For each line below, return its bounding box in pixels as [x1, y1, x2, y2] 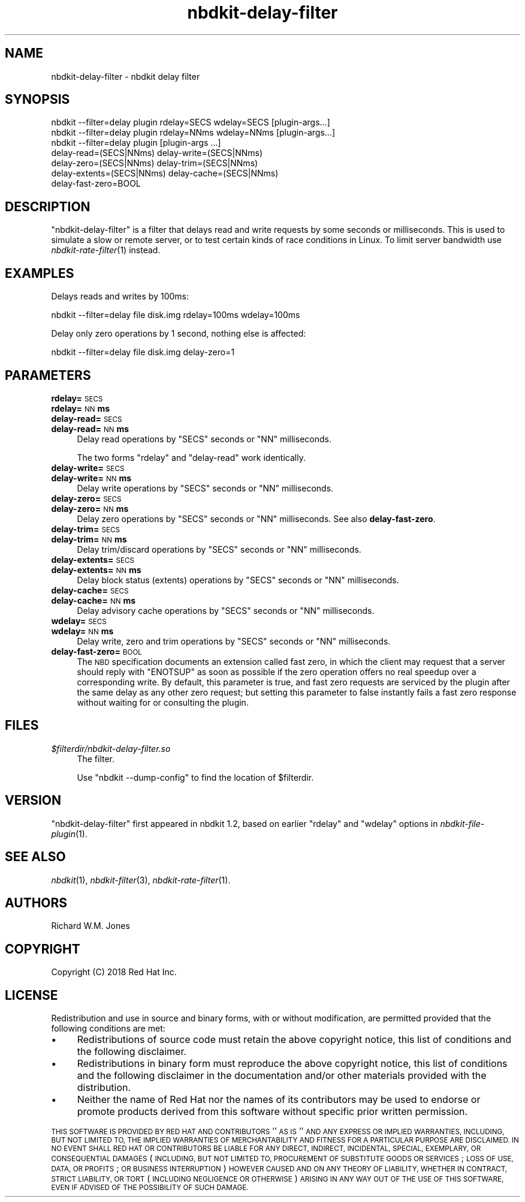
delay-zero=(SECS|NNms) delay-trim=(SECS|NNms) [51, 158, 258, 169]
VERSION [5, 793, 62, 808]
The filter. [77, 753, 115, 764]
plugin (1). [51, 828, 87, 839]
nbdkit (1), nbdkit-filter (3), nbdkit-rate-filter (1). [51, 874, 231, 885]
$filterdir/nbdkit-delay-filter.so [51, 743, 171, 754]
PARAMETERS [5, 367, 91, 383]
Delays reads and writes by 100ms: [51, 291, 189, 302]
